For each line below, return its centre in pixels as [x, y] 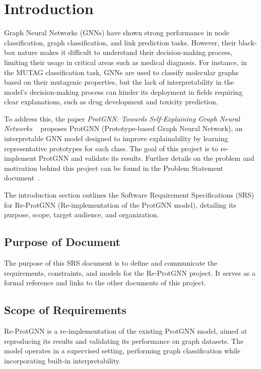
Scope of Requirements [65, 310]
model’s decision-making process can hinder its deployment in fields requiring [123, 91]
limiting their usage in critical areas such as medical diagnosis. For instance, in [125, 62]
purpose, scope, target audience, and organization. [82, 214]
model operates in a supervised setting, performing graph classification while [122, 351]
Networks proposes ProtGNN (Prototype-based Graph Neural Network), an [123, 128]
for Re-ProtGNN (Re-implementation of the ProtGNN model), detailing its [120, 204]
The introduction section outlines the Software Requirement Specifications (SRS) [129, 195]
